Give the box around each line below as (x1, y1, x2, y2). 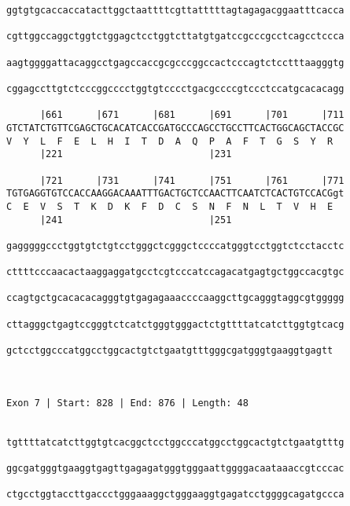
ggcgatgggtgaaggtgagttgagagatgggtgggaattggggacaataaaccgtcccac (6, 462, 344, 474)
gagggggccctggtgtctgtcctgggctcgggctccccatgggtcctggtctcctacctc (6, 240, 344, 251)
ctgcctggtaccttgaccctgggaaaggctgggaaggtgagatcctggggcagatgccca (6, 489, 344, 500)
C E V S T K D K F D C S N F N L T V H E (6, 200, 333, 212)
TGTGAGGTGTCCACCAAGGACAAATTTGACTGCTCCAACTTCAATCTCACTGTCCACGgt (6, 188, 344, 200)
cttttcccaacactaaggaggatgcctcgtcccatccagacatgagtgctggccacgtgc (6, 266, 344, 278)
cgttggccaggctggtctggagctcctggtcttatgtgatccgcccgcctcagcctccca (6, 31, 344, 42)
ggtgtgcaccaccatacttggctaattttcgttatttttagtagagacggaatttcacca (6, 5, 344, 16)
